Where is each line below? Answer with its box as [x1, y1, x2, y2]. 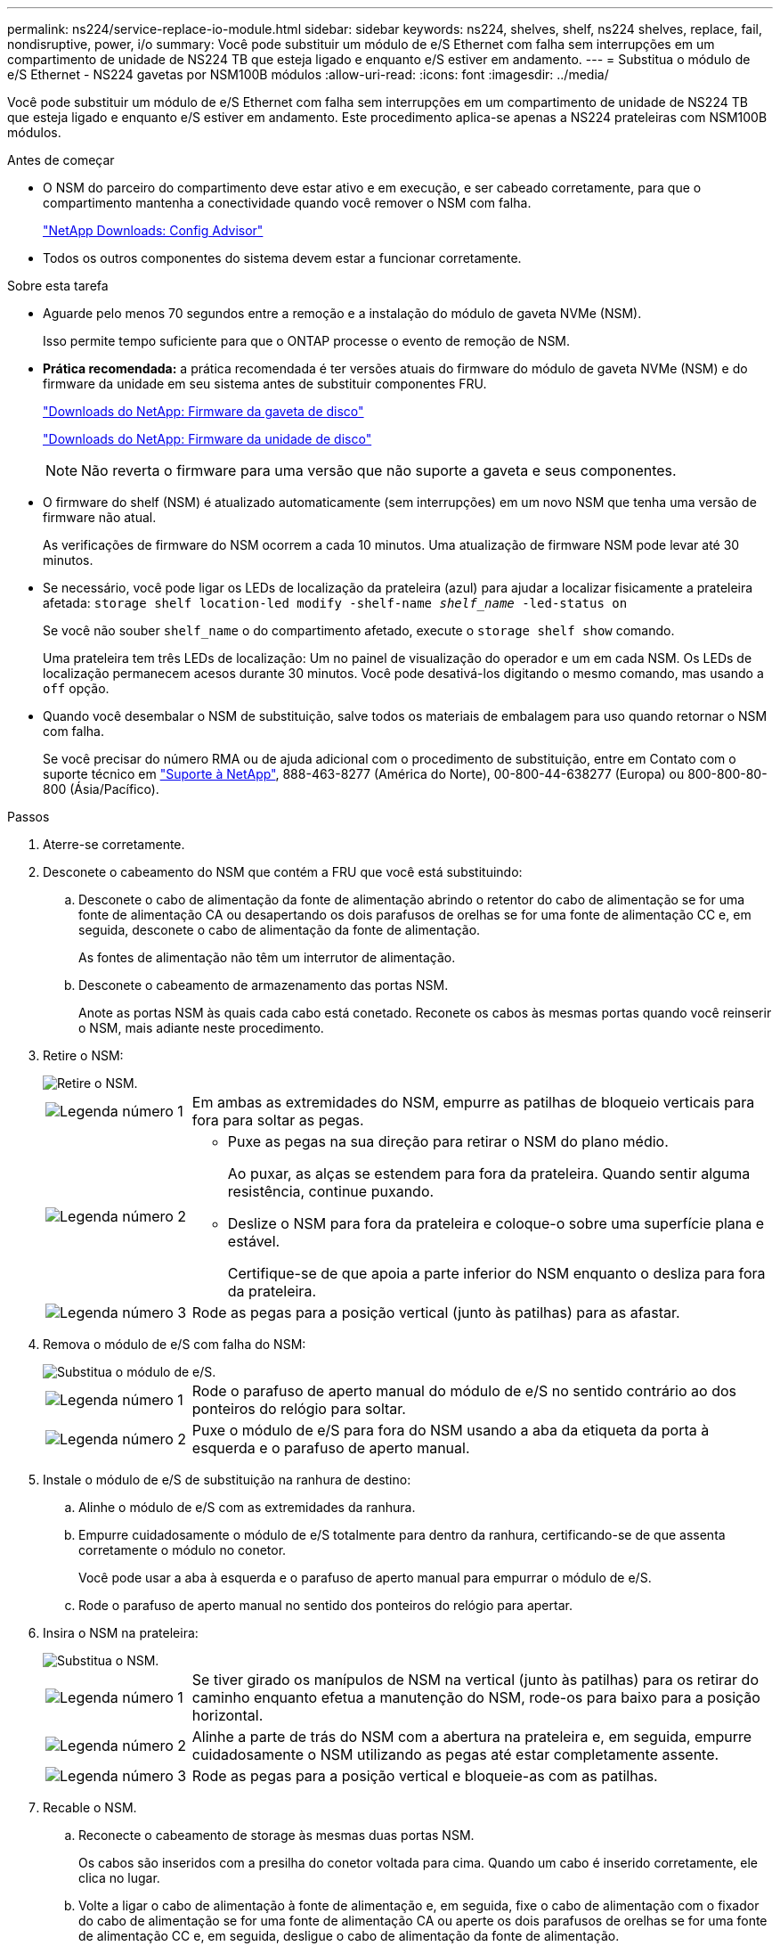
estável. [227, 1232, 280, 1250]
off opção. [43, 681, 110, 696]
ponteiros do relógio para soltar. [191, 1400, 406, 1418]
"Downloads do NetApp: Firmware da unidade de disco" [43, 431, 372, 446]
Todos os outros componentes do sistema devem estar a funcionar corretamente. [43, 250, 522, 266]
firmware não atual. [43, 510, 157, 525]
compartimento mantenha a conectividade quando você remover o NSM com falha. [43, 195, 532, 210]
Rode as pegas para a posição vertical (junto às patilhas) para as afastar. [191, 1304, 680, 1321]
